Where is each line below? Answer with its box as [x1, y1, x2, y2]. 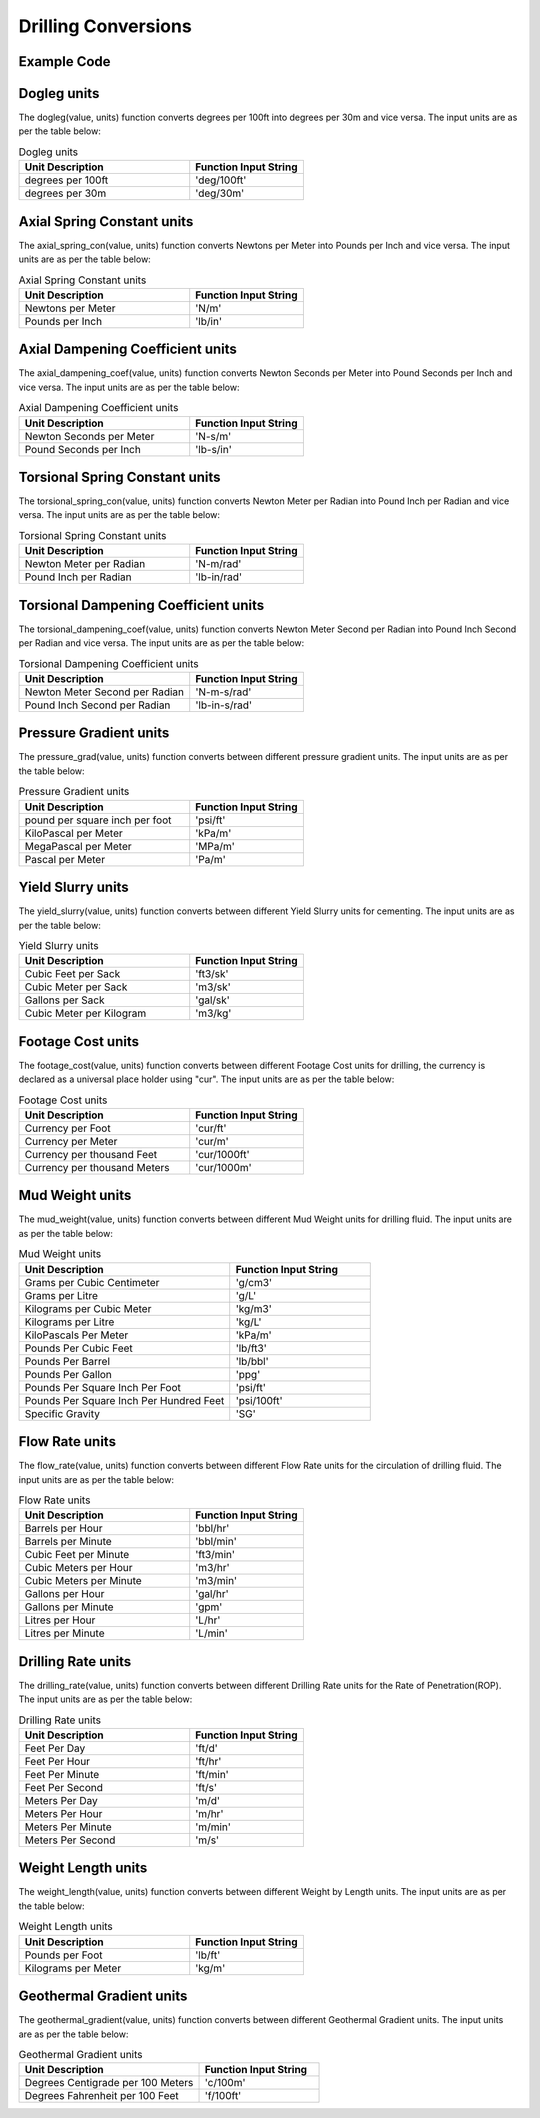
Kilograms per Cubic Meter [24, 1301, 152, 1315]
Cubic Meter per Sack [24, 980, 128, 994]
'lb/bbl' [235, 1354, 269, 1368]
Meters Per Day [24, 1793, 99, 1807]
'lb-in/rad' [195, 570, 243, 584]
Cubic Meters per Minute [24, 1574, 142, 1588]
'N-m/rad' [195, 557, 242, 571]
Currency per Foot [24, 1121, 111, 1135]
